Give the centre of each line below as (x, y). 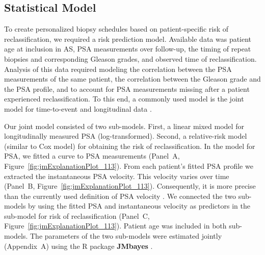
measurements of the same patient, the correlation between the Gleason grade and (132, 79)
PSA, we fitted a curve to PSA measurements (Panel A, (92, 156)
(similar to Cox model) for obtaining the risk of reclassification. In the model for (130, 146)
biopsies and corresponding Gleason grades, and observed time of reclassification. (130, 58)
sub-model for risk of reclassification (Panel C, (77, 215)
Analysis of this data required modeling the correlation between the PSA (118, 69)
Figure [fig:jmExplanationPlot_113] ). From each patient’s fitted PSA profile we (129, 165)
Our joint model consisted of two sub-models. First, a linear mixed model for (124, 126)
